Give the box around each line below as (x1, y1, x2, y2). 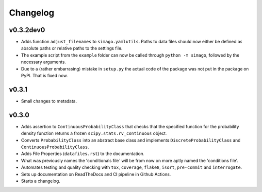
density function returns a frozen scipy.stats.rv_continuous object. (21, 130, 167, 136)
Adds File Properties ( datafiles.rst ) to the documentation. (21, 151, 145, 157)
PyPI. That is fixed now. (21, 73, 68, 79)
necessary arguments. (21, 59, 66, 65)
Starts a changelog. (21, 178, 61, 184)
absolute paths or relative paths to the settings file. (21, 45, 123, 51)
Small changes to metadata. (21, 98, 77, 104)
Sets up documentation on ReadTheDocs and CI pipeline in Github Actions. (21, 171, 171, 177)
